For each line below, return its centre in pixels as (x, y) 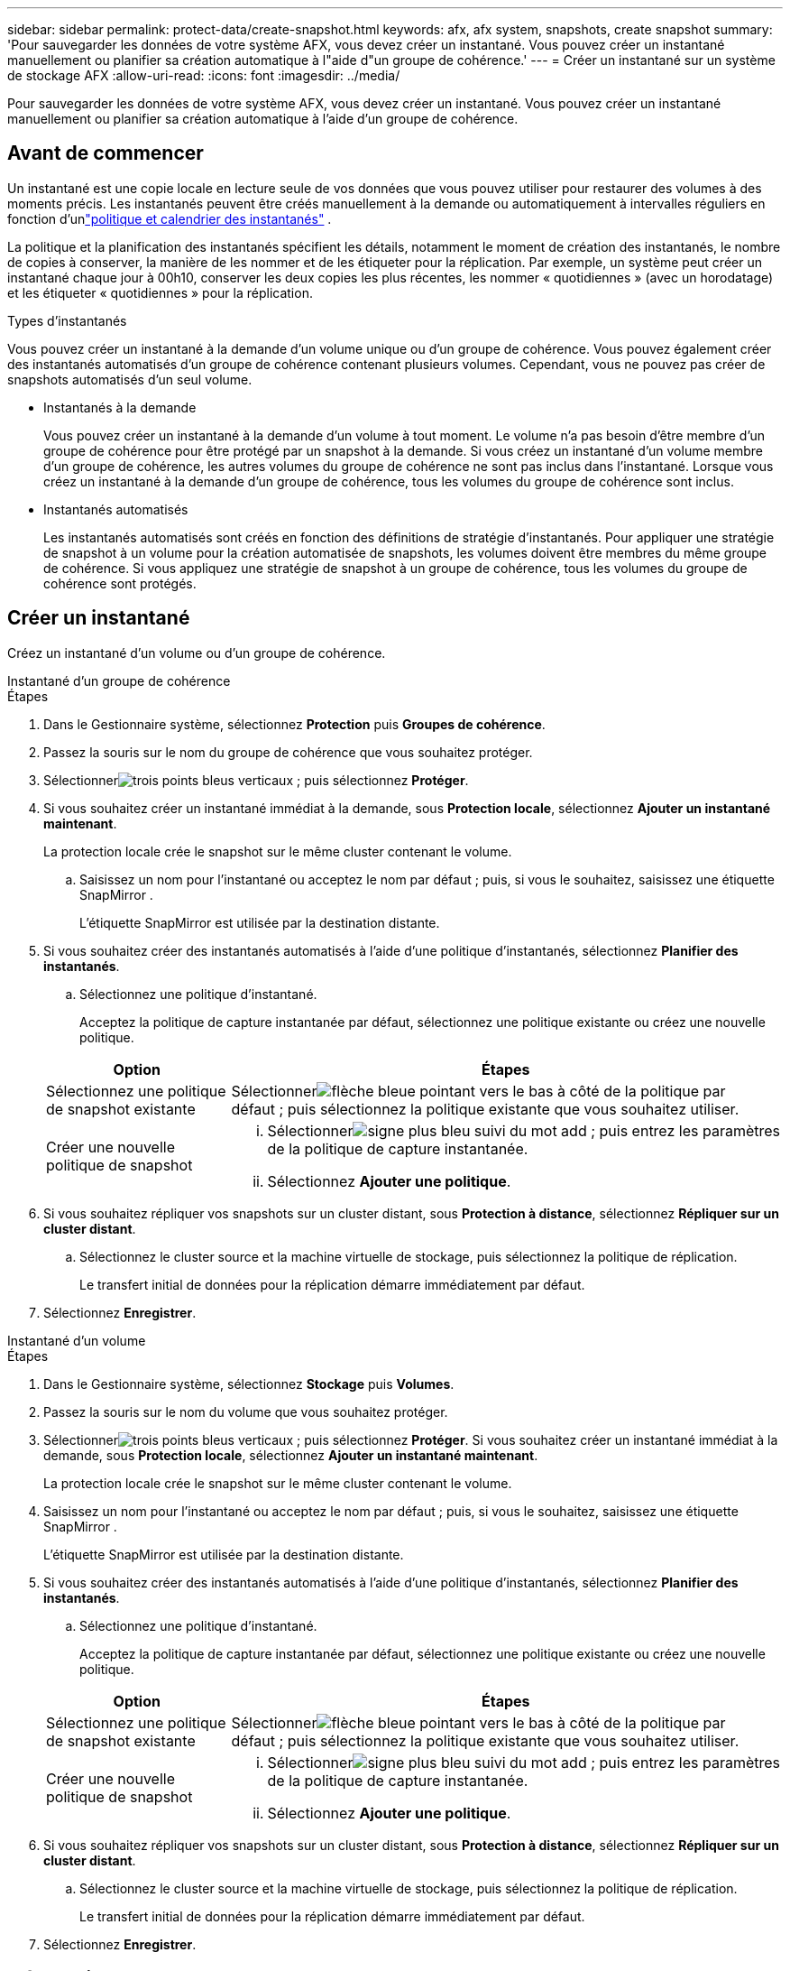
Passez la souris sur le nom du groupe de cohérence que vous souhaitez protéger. (288, 752)
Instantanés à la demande (120, 407)
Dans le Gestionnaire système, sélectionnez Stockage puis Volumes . (249, 1383)
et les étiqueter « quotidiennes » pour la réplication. (160, 292)
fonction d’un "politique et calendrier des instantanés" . (170, 218)
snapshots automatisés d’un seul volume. (130, 379)
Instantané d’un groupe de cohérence (119, 680)
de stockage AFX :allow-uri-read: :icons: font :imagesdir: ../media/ (204, 75)
